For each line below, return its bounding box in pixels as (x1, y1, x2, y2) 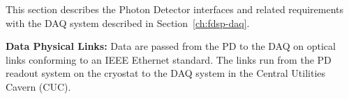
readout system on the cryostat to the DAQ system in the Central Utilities (6, 66, 326, 80)
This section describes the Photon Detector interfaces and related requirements (6, 2, 344, 16)
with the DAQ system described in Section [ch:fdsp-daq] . (6, 15, 250, 30)
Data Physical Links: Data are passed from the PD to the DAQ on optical (6, 39, 336, 53)
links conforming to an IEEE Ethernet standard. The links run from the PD (6, 52, 332, 66)
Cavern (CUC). (6, 79, 71, 93)
